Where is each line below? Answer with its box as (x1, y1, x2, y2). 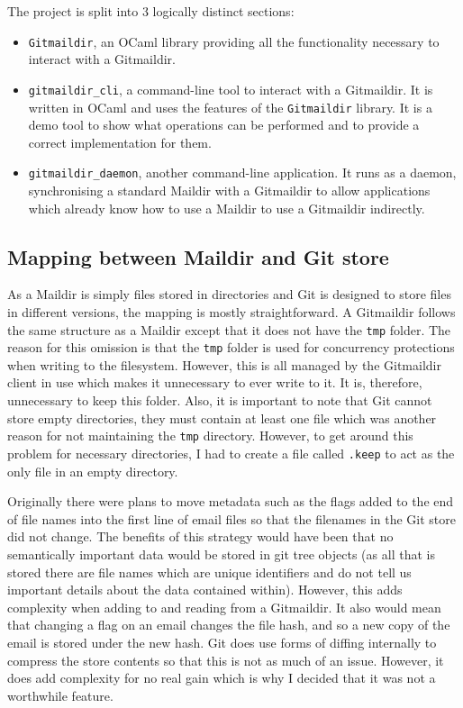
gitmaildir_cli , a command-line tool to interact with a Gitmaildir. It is (28, 79, 433, 98)
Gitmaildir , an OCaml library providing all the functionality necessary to (28, 32, 440, 50)
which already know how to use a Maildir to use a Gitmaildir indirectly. (28, 198, 425, 217)
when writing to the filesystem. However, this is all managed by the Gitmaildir (7, 355, 441, 374)
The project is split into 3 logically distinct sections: (7, 2, 295, 20)
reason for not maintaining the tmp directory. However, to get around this (7, 426, 413, 445)
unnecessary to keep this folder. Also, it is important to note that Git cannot (7, 391, 432, 410)
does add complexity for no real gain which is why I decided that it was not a (7, 668, 436, 687)
